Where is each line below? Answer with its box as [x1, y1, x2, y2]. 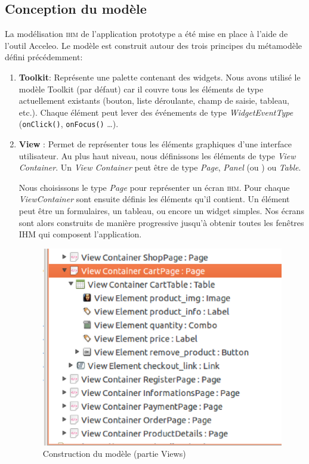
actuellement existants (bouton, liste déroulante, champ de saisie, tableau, [18, 94, 289, 107]
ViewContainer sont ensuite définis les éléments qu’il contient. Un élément [18, 193, 290, 205]
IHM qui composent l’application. [18, 228, 142, 240]
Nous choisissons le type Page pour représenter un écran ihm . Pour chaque [18, 181, 290, 193]
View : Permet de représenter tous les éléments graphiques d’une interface [18, 138, 292, 150]
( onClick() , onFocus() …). [18, 117, 119, 130]
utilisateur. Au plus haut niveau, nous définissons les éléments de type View [18, 149, 296, 162]
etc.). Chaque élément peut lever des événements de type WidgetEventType [18, 106, 293, 118]
